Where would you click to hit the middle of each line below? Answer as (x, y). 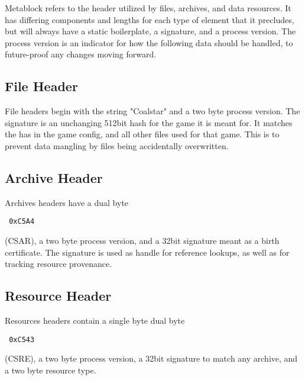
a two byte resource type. (51, 370)
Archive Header (54, 177)
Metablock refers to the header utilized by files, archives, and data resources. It (148, 8)
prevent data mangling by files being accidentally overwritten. (117, 145)
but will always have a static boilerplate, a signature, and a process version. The (150, 31)
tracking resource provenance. (59, 264)
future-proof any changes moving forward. (81, 54)
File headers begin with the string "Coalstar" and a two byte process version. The (152, 111)
